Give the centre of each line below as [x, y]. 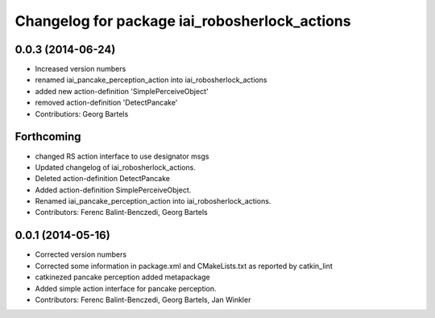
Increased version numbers [81, 69]
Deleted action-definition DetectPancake [103, 179]
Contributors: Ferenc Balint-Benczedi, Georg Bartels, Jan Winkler [143, 299]
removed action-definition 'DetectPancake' [106, 103]
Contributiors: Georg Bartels [82, 114]
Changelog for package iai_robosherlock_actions [183, 21]
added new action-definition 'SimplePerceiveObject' [122, 91]
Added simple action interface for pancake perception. [126, 288]
